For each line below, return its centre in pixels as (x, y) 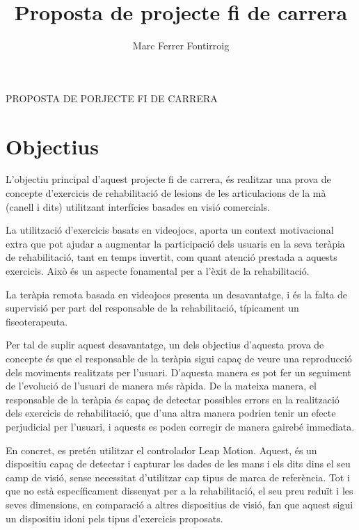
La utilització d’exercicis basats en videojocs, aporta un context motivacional (170, 230)
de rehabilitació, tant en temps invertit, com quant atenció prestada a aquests (171, 257)
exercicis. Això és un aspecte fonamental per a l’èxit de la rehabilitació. (158, 271)
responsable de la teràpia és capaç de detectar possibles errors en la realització (173, 399)
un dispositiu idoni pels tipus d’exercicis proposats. (114, 518)
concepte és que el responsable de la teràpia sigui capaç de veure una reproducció (179, 358)
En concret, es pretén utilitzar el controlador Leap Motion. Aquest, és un (161, 450)
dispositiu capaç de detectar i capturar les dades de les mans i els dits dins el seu (178, 464)
